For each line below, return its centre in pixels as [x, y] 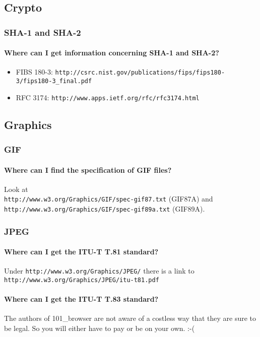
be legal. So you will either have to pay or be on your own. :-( [100, 328]
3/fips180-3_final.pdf [54, 81]
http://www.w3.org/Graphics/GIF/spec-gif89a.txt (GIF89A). [105, 209]
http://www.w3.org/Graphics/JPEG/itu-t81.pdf [82, 280]
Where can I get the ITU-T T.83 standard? [81, 299]
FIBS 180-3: [34, 72]
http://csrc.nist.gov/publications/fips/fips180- [140, 73]
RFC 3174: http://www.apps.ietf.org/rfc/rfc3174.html [108, 97]
